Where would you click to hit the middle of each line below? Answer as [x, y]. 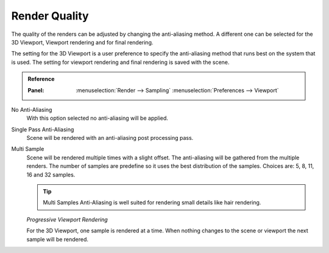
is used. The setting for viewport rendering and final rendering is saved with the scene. [120, 62]
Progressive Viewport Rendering [67, 220]
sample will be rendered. [57, 239]
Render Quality [50, 16]
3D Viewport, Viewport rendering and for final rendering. [82, 42]
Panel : [36, 90]
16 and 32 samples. [51, 175]
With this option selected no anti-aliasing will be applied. [97, 118]
